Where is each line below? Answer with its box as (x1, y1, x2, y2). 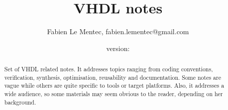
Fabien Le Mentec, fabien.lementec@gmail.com (47, 26, 189, 37)
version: (106, 43, 130, 53)
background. (4, 98, 36, 106)
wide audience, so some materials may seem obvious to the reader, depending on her (4, 90, 223, 98)
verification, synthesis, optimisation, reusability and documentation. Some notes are (4, 73, 221, 81)
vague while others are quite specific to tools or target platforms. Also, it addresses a (4, 81, 225, 90)
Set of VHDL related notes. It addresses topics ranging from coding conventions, (4, 65, 213, 73)
